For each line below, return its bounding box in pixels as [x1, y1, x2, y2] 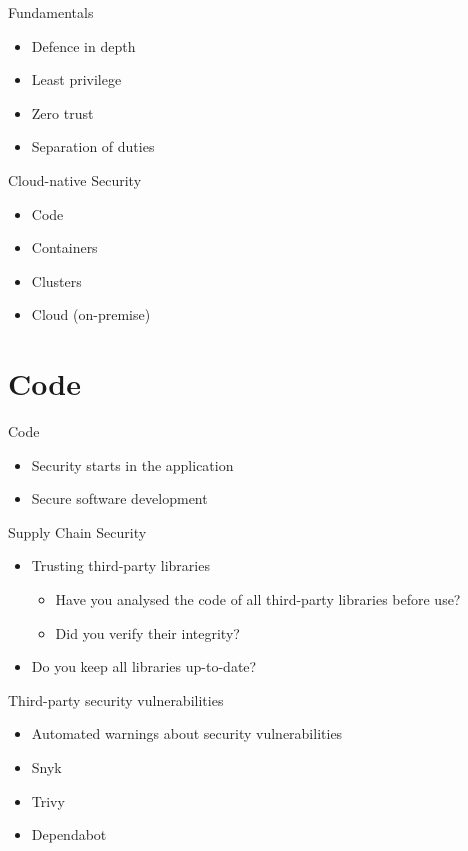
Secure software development [31, 488, 208, 509]
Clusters [31, 270, 82, 291]
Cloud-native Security [8, 169, 142, 190]
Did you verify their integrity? [55, 622, 240, 643]
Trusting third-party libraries [31, 555, 210, 576]
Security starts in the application [31, 454, 234, 475]
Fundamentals [8, 2, 94, 22]
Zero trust [31, 102, 94, 123]
